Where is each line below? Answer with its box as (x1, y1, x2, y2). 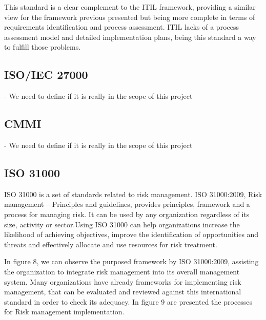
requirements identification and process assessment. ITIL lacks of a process (4, 22, 239, 32)
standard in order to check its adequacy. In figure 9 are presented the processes (4, 296, 253, 307)
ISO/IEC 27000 (4, 67, 88, 82)
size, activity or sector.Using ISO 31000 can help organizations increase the (4, 219, 240, 229)
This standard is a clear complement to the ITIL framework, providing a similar (4, 2, 256, 12)
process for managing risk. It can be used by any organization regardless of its (4, 208, 250, 219)
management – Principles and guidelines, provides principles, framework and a (4, 199, 250, 209)
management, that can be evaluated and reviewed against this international (4, 286, 241, 297)
